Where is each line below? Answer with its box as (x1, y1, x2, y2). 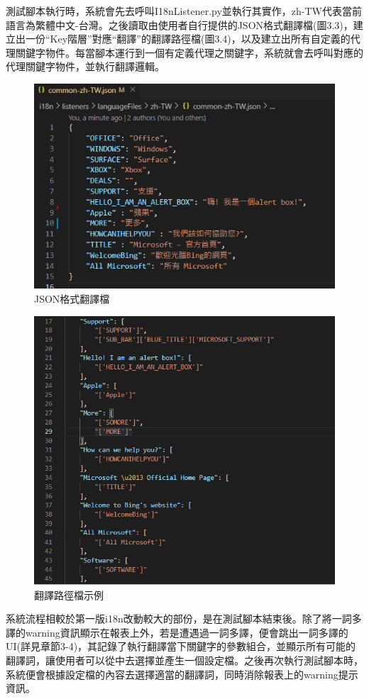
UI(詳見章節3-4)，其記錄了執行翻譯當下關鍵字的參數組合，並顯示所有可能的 (6, 639, 356, 654)
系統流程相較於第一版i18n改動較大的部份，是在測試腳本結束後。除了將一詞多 (6, 611, 362, 626)
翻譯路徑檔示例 (34, 587, 104, 602)
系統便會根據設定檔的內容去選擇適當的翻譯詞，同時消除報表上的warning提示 (6, 666, 358, 681)
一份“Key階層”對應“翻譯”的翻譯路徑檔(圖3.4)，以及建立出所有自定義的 (25, 31, 351, 46)
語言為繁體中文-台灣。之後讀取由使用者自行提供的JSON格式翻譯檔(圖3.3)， (6, 17, 353, 32)
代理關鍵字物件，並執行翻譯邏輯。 (6, 59, 165, 74)
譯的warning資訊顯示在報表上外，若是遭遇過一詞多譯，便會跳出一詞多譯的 (6, 625, 348, 639)
